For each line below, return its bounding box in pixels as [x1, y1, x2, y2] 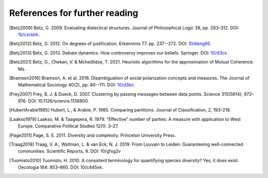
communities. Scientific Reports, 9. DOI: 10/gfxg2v [18, 148, 121, 154]
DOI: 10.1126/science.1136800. [28, 98, 89, 104]
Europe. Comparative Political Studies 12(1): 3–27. [18, 123, 119, 129]
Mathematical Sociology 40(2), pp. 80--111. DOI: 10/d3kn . [18, 82, 135, 88]
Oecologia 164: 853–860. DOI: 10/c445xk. [18, 164, 104, 171]
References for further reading [9, 7, 138, 18]
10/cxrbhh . [18, 31, 40, 37]
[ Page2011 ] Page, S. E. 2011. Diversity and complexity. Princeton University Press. [9, 132, 176, 138]
